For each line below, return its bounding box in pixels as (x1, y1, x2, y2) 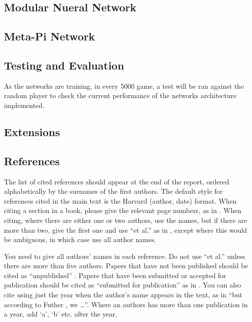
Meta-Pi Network (4, 29, 95, 44)
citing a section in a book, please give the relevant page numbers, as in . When (4, 205, 242, 215)
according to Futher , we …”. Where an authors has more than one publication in (4, 299, 248, 309)
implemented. (4, 100, 45, 110)
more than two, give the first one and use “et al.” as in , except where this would (4, 224, 247, 235)
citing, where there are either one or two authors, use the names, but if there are (4, 215, 248, 225)
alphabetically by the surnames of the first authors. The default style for (4, 186, 223, 196)
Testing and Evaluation (4, 57, 125, 72)
